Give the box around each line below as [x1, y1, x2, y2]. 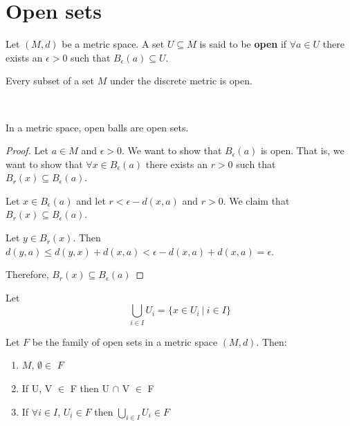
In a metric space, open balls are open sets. [6, 120, 189, 134]
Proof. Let [6, 143, 48, 158]
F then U [70, 380, 109, 395]
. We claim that [223, 193, 290, 207]
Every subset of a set [6, 73, 95, 88]
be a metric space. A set [62, 37, 165, 51]
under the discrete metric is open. [109, 73, 252, 88]
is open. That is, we [260, 143, 344, 158]
